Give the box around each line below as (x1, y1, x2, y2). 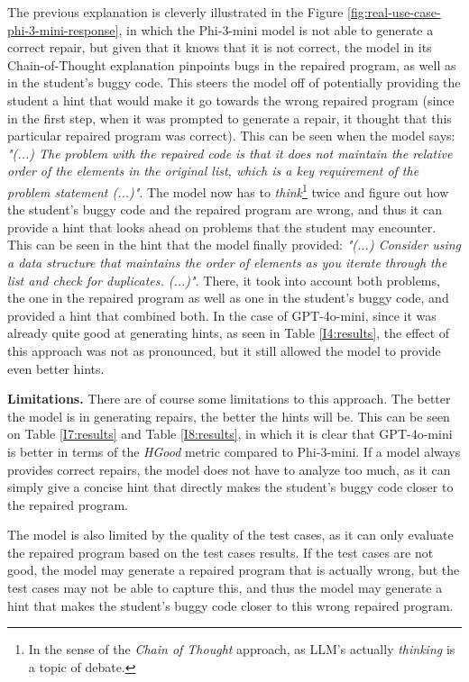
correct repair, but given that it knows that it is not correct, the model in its (7, 38, 432, 57)
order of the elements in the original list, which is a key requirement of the (7, 161, 419, 180)
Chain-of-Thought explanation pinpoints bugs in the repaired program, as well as (7, 55, 456, 74)
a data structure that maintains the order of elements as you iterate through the (7, 252, 447, 271)
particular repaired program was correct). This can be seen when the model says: (7, 126, 455, 145)
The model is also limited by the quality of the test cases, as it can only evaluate (7, 525, 454, 544)
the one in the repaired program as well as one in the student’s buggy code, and (7, 288, 449, 307)
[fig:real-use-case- (347, 3, 441, 21)
